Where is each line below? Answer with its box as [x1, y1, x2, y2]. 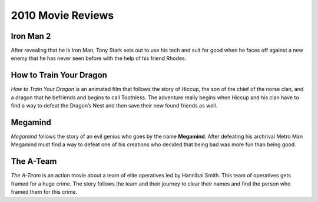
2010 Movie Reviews [11, 9, 114, 22]
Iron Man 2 [11, 31, 51, 41]
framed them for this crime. [11, 188, 78, 196]
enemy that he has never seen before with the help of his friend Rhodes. [11, 55, 187, 62]
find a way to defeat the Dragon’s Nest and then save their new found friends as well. [11, 102, 218, 109]
